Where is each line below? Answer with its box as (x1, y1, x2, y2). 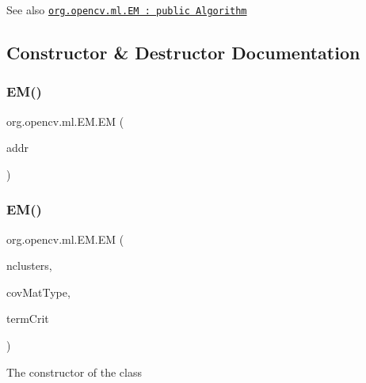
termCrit (6, 310, 49, 327)
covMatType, (6, 283, 71, 300)
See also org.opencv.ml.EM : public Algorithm (6, 2, 247, 17)
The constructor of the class (6, 363, 143, 380)
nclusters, (6, 257, 52, 274)
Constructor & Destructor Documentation (6, 40, 360, 65)
